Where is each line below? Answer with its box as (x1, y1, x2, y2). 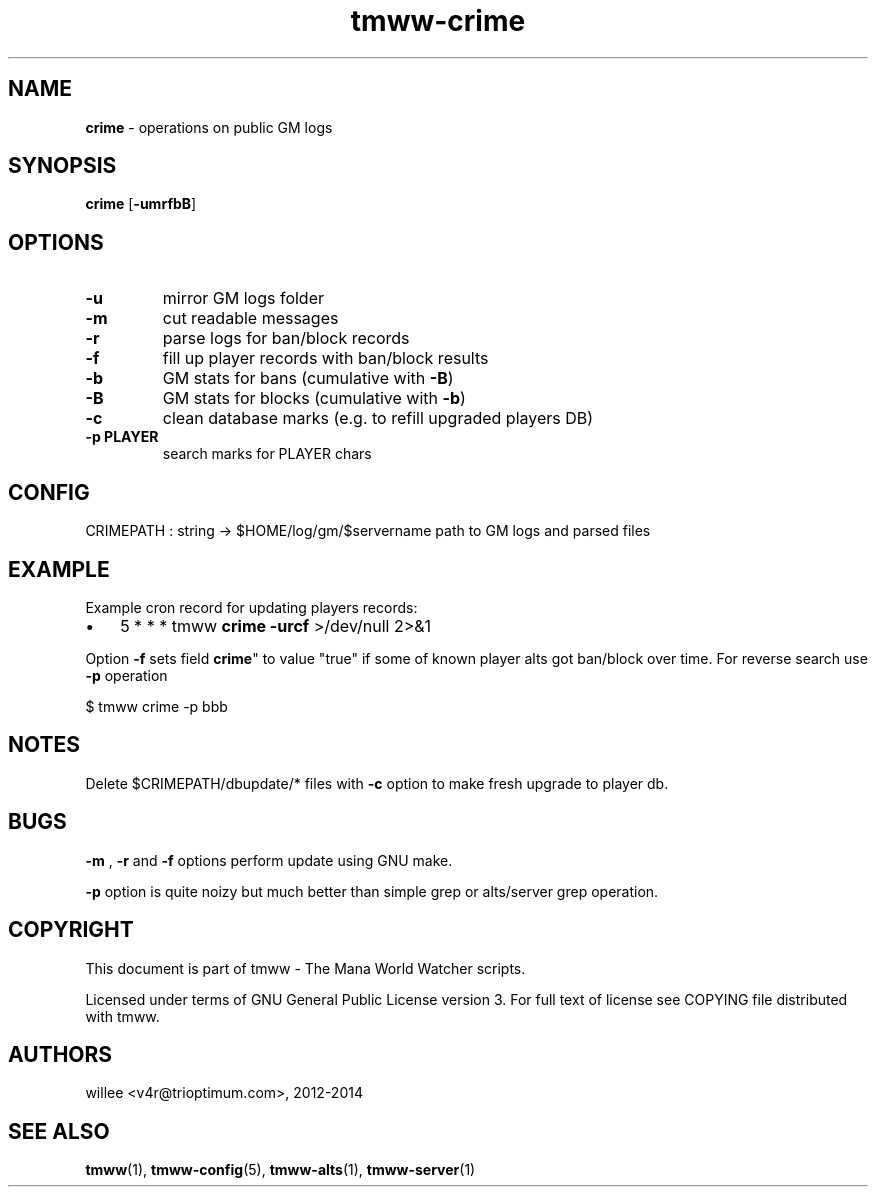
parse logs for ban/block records (162, 328, 410, 349)
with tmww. (85, 1007, 160, 1025)
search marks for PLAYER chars (162, 445, 372, 463)
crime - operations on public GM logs (85, 118, 333, 136)
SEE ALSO (8, 1118, 110, 1144)
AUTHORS (8, 1041, 113, 1067)
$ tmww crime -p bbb (85, 697, 228, 715)
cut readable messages (162, 308, 339, 329)
